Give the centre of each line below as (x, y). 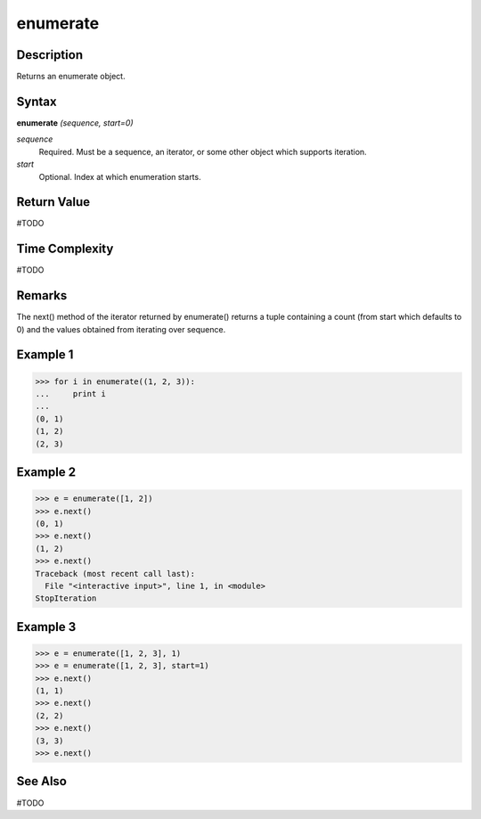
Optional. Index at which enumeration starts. (120, 176)
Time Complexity (65, 249)
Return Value (53, 202)
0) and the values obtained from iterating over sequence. (121, 329)
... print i (71, 394)
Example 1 (45, 355)
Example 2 (46, 472)
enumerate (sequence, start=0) (75, 123)
